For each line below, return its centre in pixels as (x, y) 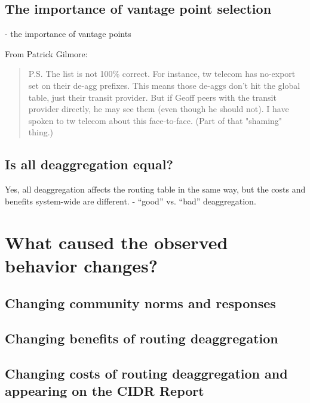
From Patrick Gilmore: (46, 53)
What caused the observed (116, 242)
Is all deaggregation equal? (89, 164)
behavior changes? (81, 265)
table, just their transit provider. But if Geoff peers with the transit (152, 97)
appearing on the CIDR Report (105, 391)
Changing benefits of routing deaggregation (142, 338)
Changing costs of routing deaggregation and (146, 373)
